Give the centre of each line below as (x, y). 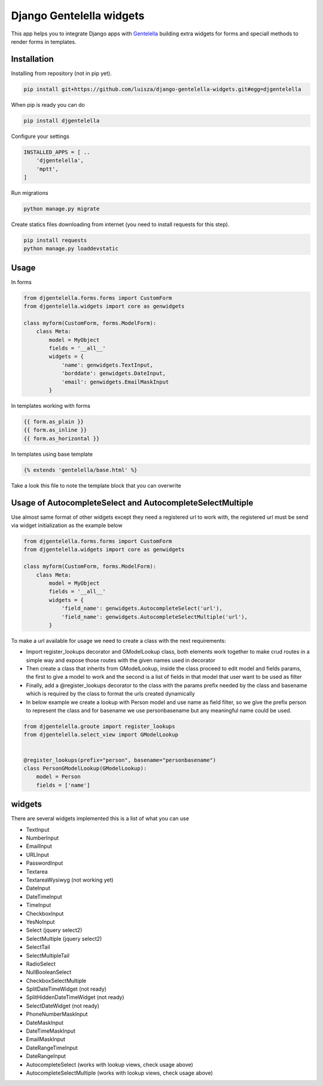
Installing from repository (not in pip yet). (61, 73)
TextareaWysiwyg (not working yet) (70, 880)
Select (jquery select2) (54, 930)
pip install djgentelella (62, 121)
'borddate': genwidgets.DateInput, (113, 374)
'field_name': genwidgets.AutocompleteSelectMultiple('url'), (155, 617)
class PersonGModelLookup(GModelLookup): (85, 768)
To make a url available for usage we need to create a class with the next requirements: (119, 640)
